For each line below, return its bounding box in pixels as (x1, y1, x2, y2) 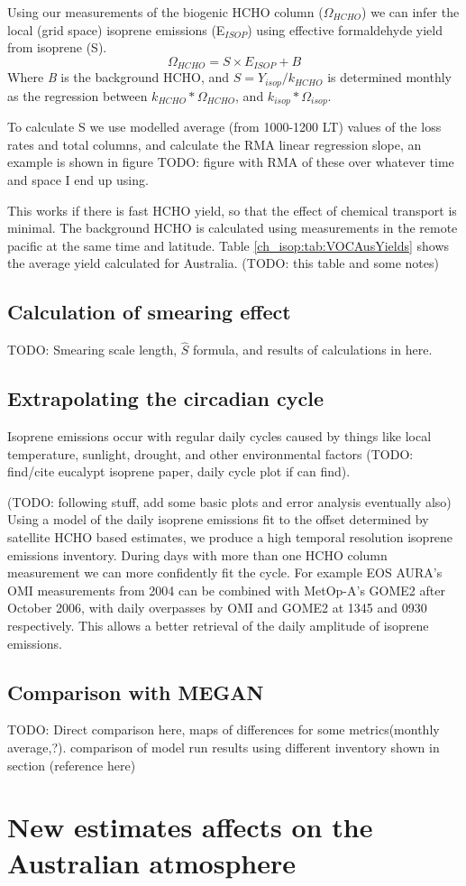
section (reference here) (7, 755, 136, 774)
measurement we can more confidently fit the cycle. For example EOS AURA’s (7, 563, 443, 582)
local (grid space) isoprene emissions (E (7, 20, 225, 39)
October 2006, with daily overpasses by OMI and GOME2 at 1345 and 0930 (7, 598, 427, 617)
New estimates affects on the (7, 808, 373, 845)
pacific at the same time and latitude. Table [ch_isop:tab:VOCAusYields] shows (7, 235, 450, 254)
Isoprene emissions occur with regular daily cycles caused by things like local (7, 427, 432, 446)
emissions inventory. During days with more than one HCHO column (7, 545, 388, 564)
